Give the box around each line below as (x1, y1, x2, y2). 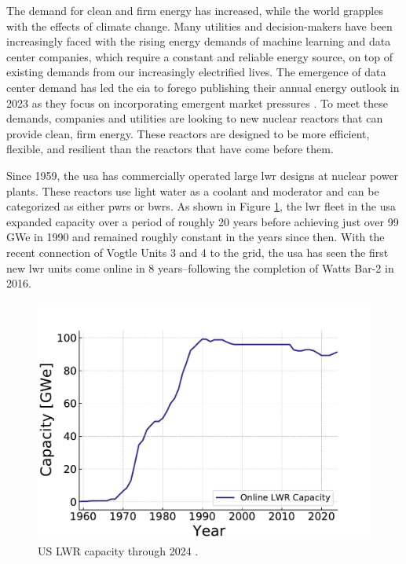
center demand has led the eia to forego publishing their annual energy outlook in (6, 79, 400, 95)
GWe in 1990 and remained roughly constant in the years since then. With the (6, 229, 385, 245)
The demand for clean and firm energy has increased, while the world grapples (6, 2, 383, 18)
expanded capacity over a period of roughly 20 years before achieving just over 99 (6, 213, 399, 229)
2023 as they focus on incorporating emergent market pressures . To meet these (6, 94, 388, 111)
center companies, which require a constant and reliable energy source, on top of (6, 48, 393, 64)
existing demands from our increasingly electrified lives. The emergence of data (6, 64, 386, 80)
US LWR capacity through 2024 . (38, 542, 199, 559)
